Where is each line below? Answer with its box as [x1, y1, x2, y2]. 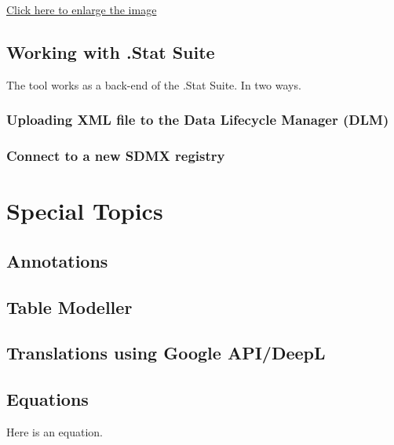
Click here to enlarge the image [6, 2, 157, 17]
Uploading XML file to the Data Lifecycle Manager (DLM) [6, 110, 389, 129]
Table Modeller [6, 294, 133, 319]
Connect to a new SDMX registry [6, 146, 225, 166]
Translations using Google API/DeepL [6, 341, 326, 365]
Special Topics [6, 195, 163, 227]
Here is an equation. [6, 424, 104, 440]
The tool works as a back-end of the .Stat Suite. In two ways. [6, 76, 301, 93]
